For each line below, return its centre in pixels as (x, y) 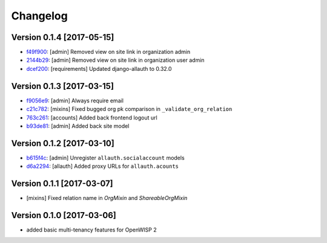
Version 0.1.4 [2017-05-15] (63, 37)
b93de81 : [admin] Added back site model (78, 126)
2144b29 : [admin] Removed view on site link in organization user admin (116, 60)
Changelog (39, 16)
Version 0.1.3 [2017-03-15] (63, 86)
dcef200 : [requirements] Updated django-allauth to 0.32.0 (99, 68)
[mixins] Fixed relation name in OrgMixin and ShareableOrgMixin (107, 198)
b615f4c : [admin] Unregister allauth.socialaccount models (105, 158)
